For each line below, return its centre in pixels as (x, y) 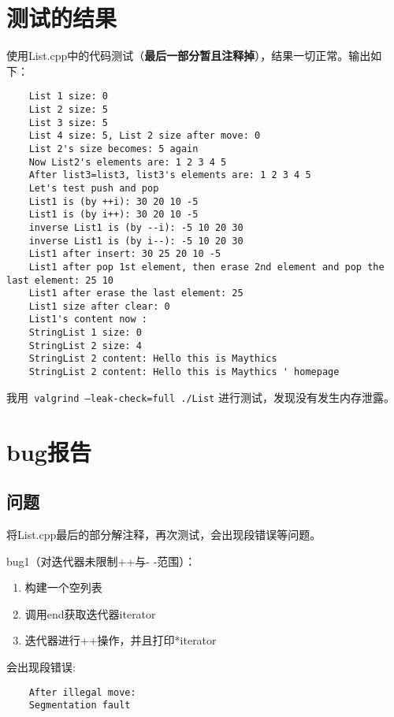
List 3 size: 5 (68, 123)
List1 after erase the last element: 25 (136, 293)
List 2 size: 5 (68, 109)
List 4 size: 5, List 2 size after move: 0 (145, 136)
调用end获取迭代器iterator (90, 613)
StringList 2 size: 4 (85, 345)
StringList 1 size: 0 (85, 333)
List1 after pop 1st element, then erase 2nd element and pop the (206, 267)
